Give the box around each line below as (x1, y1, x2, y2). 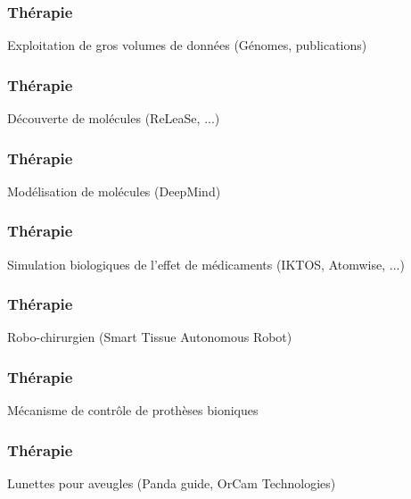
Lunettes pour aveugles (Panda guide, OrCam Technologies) (7, 474, 336, 493)
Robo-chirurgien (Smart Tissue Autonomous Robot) (7, 328, 292, 346)
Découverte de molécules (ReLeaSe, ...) (7, 109, 220, 128)
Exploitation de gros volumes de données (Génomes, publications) (7, 36, 367, 54)
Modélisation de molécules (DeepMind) (7, 181, 221, 200)
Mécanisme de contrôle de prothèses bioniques (7, 401, 259, 420)
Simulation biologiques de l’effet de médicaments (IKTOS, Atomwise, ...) (7, 254, 405, 273)
